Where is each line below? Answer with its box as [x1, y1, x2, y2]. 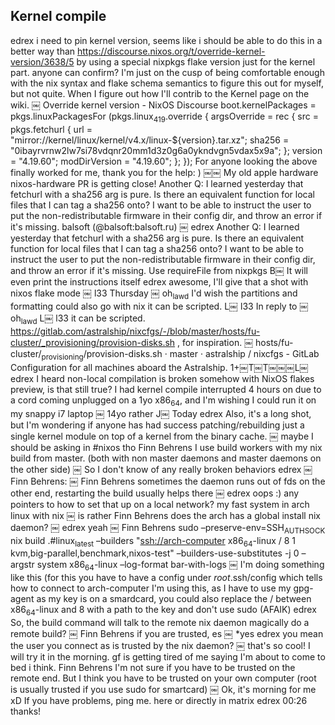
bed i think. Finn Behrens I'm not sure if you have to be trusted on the [10, 661, 296, 673]
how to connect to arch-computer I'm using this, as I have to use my [10, 582, 292, 594]
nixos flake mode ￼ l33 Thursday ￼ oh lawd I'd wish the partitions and [10, 287, 298, 301]
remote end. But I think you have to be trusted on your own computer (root [10, 672, 317, 684]
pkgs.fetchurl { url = [10, 123, 93, 135]
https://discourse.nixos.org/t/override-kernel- [76, 45, 266, 57]
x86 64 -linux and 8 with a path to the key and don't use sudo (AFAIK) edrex [10, 604, 317, 618]
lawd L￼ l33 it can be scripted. [20, 312, 146, 327]
